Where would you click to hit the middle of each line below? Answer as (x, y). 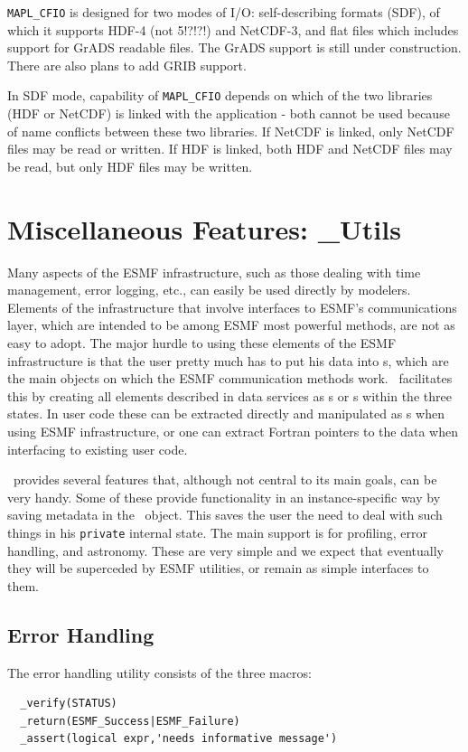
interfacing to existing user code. (98, 449)
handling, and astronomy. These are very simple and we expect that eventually (225, 550)
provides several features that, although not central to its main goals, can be (225, 479)
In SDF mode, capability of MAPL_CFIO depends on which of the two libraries (220, 95)
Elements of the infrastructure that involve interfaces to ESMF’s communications (232, 307)
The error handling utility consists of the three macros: (159, 672)
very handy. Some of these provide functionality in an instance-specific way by (224, 497)
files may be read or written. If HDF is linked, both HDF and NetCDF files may (230, 149)
